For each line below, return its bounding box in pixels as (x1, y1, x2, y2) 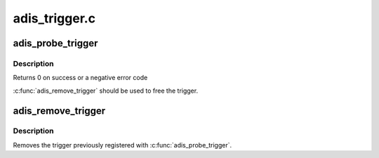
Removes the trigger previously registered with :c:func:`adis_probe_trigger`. (13, 140, 232, 149)
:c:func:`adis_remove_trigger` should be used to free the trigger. (13, 86, 199, 95)
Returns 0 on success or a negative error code (13, 74, 148, 82)
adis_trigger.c (13, 11, 96, 26)
